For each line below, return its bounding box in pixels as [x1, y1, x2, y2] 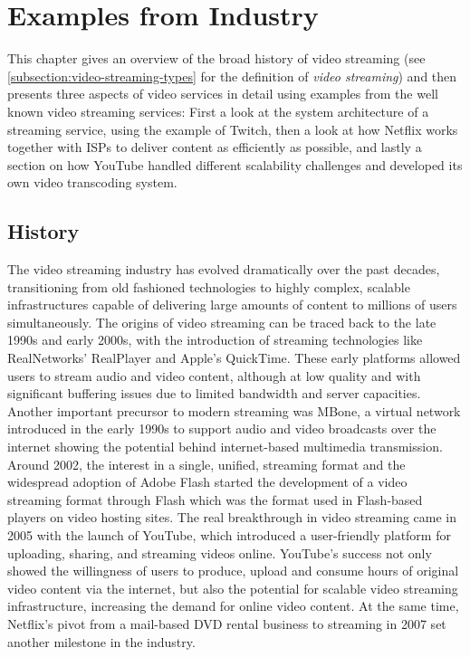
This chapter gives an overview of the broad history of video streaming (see [7, 49, 426, 68]
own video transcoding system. [7, 173, 177, 192]
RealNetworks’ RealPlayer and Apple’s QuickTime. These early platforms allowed [7, 348, 461, 367]
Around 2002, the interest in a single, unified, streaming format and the [7, 454, 406, 473]
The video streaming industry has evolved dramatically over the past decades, [7, 260, 440, 279]
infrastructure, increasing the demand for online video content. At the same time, [7, 596, 459, 615]
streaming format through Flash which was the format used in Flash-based [7, 490, 423, 509]
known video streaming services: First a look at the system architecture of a [7, 101, 429, 120]
